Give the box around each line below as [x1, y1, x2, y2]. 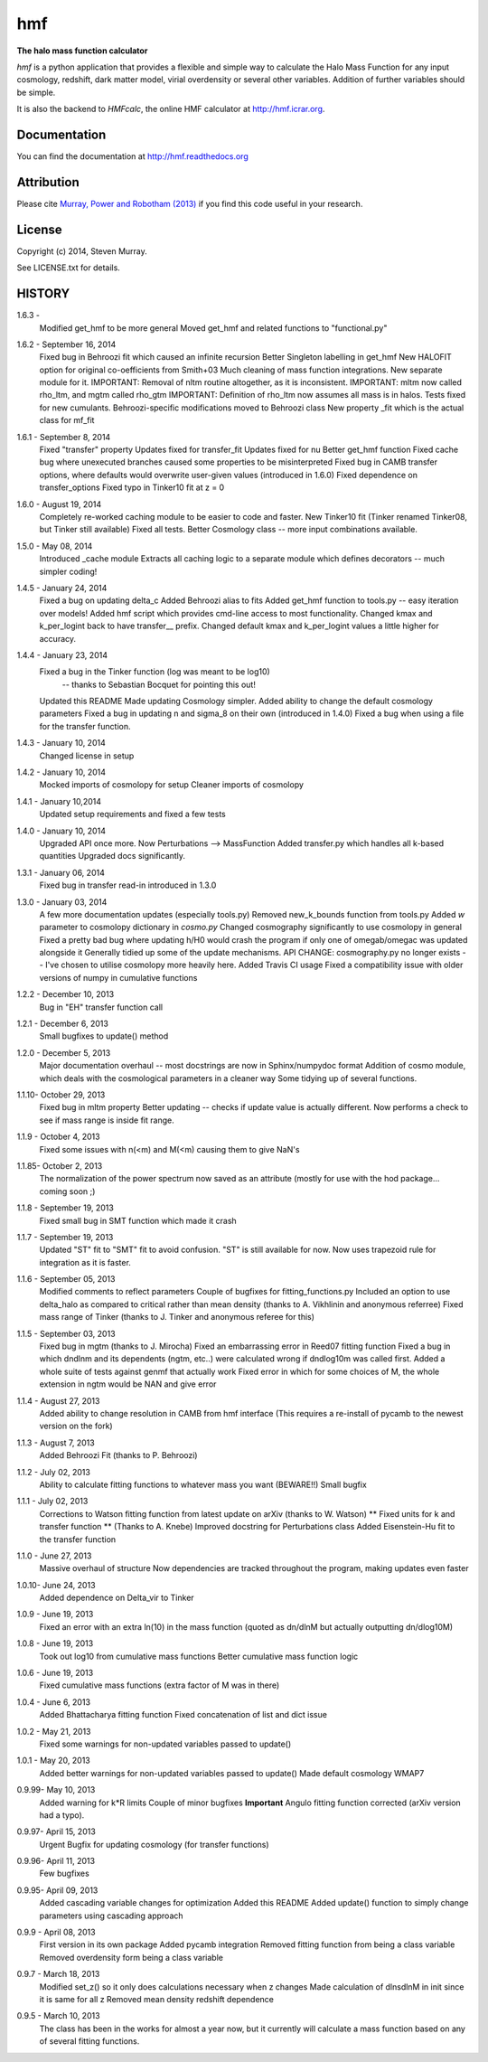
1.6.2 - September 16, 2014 [16, 339, 117, 350]
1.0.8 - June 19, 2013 [16, 1638, 94, 1649]
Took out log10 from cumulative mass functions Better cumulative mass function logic [39, 1651, 359, 1662]
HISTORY [16, 286, 70, 302]
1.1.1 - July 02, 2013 [16, 1496, 89, 1507]
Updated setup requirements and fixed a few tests [39, 809, 226, 820]
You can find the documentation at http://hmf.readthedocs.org [16, 151, 249, 162]
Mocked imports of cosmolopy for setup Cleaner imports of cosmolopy [39, 779, 305, 790]
